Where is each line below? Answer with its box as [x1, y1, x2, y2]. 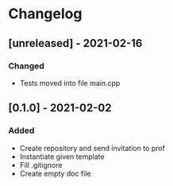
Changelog [8, 5, 83, 23]
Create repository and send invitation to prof [19, 143, 165, 153]
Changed [8, 60, 45, 72]
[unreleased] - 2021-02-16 [8, 37, 143, 50]
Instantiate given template [19, 152, 105, 161]
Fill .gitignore [19, 160, 63, 169]
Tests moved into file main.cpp [19, 78, 121, 87]
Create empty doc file [19, 169, 91, 178]
